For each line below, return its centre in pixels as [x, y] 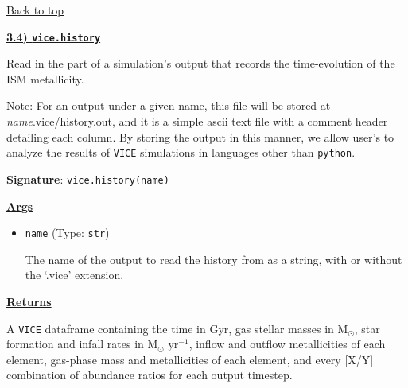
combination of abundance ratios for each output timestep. [150, 375]
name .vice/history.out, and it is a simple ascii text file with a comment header [197, 121]
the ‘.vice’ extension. [74, 275]
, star [367, 328]
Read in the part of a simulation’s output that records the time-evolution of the [201, 63]
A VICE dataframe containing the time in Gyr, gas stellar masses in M [177, 328]
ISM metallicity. [45, 78]
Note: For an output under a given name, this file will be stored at [169, 105]
